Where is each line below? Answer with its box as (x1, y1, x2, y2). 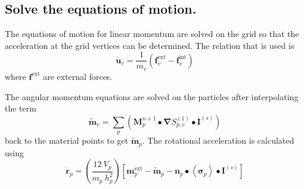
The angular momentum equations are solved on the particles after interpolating (5, 90, 299, 103)
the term (5, 102, 36, 114)
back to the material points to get (5, 134, 128, 147)
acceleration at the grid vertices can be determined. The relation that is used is (5, 39, 294, 51)
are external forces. (43, 70, 113, 82)
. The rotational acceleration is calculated (142, 134, 294, 147)
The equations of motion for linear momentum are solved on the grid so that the (5, 27, 299, 40)
